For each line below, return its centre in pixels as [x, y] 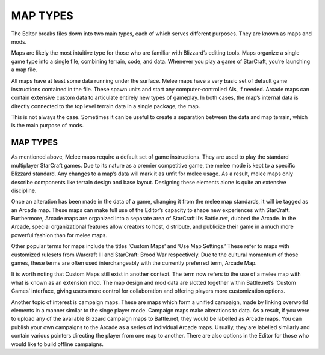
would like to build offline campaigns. [57, 344]
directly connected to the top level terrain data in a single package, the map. [106, 106]
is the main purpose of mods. [48, 126]
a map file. [24, 70]
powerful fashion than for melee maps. [59, 235]
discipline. [24, 190]
